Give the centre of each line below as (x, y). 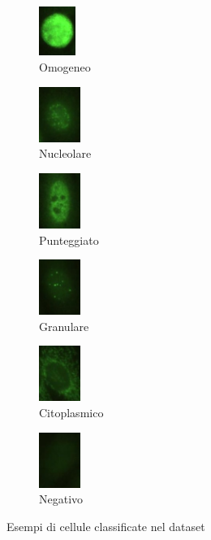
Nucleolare (65, 153)
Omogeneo (65, 67)
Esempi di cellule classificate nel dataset (106, 526)
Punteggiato (69, 240)
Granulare (64, 326)
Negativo (61, 499)
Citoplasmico (71, 412)
